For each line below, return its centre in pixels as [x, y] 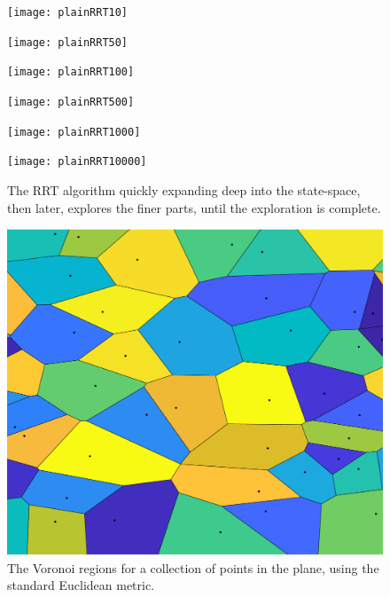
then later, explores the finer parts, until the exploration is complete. [194, 207]
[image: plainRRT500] [71, 102]
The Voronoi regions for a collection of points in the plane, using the [193, 567]
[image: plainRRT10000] [77, 162]
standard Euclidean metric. [81, 585]
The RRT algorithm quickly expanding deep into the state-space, [184, 189]
